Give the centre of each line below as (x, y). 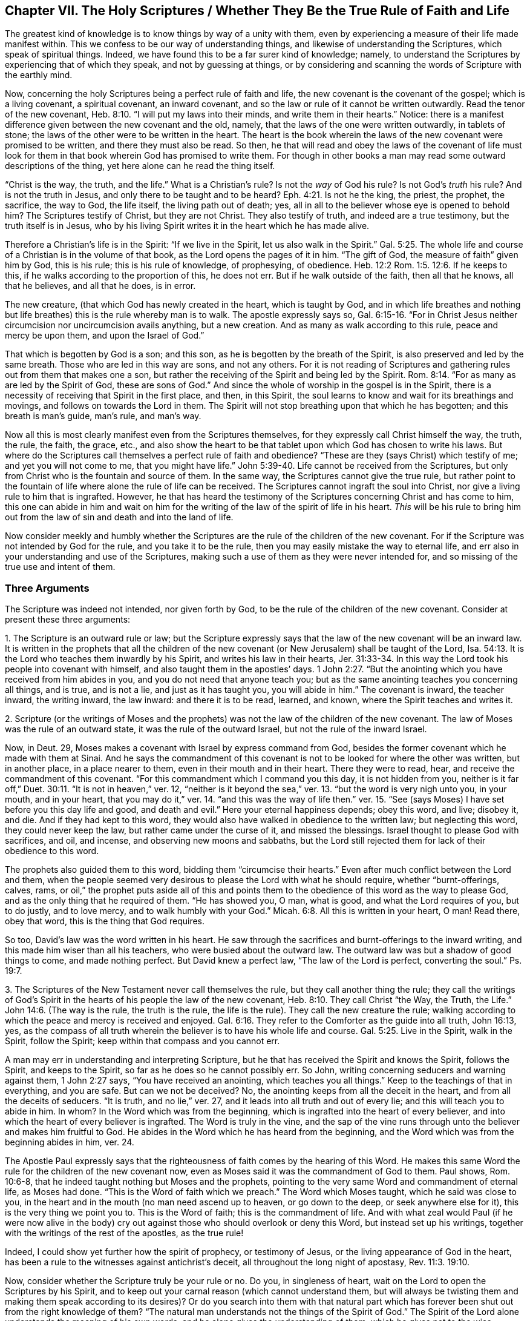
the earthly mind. (39, 75)
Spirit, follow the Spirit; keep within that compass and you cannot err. (142, 1041)
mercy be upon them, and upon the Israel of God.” (105, 336)
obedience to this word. (52, 851)
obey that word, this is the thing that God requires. (105, 921)
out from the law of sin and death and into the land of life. (119, 517)
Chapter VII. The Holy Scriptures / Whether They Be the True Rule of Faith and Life (257, 11)
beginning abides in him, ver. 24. (70, 1142)
